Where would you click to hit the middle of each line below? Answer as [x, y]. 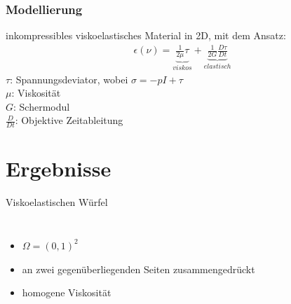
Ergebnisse [59, 168]
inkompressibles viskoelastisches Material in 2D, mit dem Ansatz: [146, 35]
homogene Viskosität [67, 292]
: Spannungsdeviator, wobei [69, 79]
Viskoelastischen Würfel [57, 202]
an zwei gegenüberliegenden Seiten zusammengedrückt [138, 269]
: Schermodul [42, 106]
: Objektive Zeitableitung [69, 120]
